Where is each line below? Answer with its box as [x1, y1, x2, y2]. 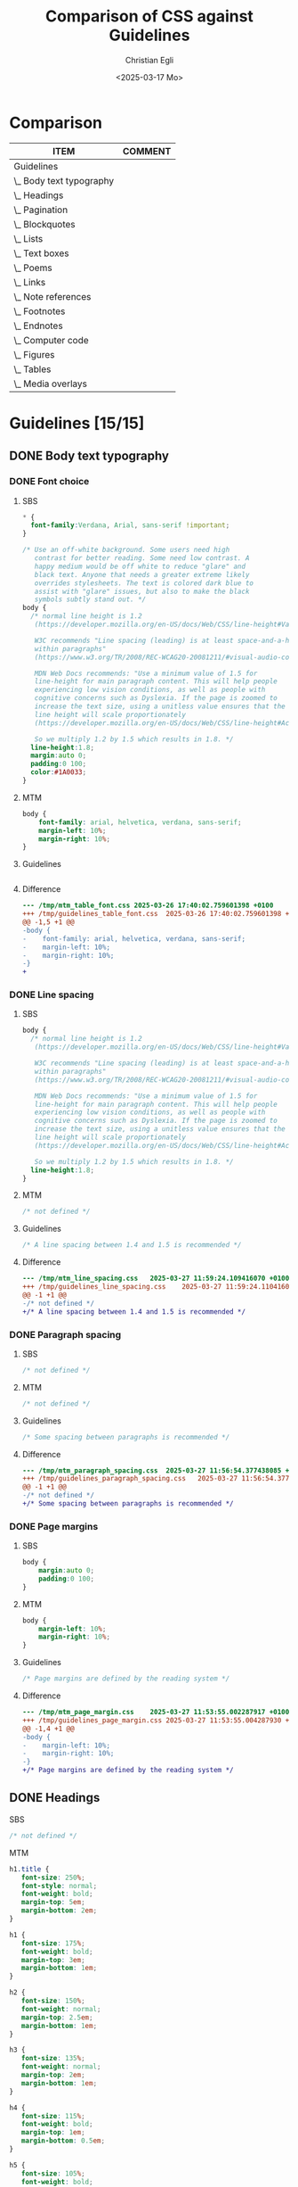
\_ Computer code [13, 334, 89, 346]
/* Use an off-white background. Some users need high [21, 546, 230, 555]
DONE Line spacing [9, 988, 94, 1001]
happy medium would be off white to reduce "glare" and [34, 562, 246, 571]
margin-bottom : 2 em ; [20, 1906, 98, 1915]
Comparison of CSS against [45, 6, 254, 27]
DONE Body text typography [9, 449, 169, 464]
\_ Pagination [13, 203, 68, 216]
